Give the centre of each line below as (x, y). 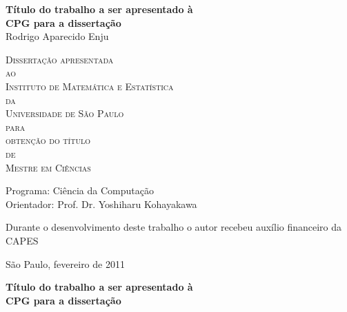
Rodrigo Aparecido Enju (57, 36)
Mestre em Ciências (48, 167)
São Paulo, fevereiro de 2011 (65, 263)
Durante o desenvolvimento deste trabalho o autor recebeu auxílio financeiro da (174, 227)
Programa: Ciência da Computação (80, 190)
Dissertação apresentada (60, 59)
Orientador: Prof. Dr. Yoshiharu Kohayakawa (101, 204)
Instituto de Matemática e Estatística (90, 86)
